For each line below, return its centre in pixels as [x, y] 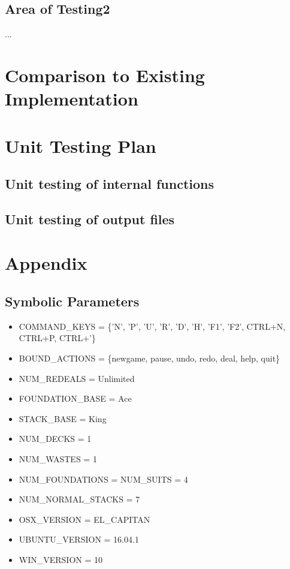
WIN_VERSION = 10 [61, 559]
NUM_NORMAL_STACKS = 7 [79, 499]
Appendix [46, 263]
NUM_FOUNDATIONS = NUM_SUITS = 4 [103, 479]
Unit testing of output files [90, 219]
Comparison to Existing [105, 75]
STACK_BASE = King [63, 418]
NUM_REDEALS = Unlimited [77, 378]
